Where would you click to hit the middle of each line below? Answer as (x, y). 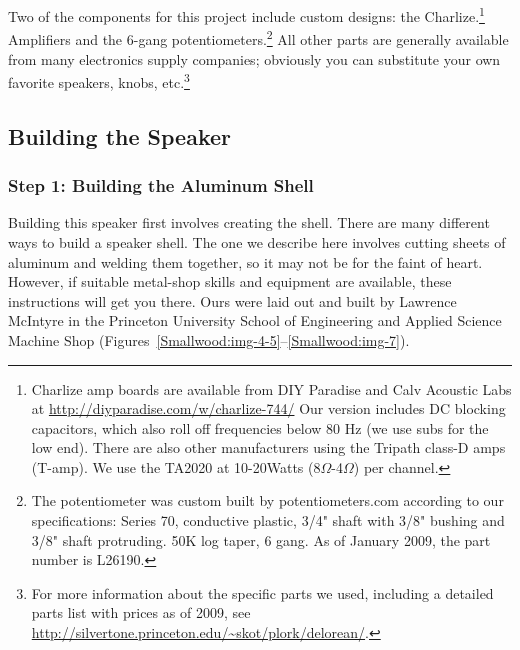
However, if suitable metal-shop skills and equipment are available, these (230, 281)
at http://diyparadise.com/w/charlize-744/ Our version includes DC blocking (268, 408)
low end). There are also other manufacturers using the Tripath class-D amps (268, 447)
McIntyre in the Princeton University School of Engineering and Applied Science (255, 320)
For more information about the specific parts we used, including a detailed (262, 592)
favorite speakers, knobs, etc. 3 (99, 80)
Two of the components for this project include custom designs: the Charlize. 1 (246, 14)
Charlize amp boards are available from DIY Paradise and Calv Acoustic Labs (271, 388)
